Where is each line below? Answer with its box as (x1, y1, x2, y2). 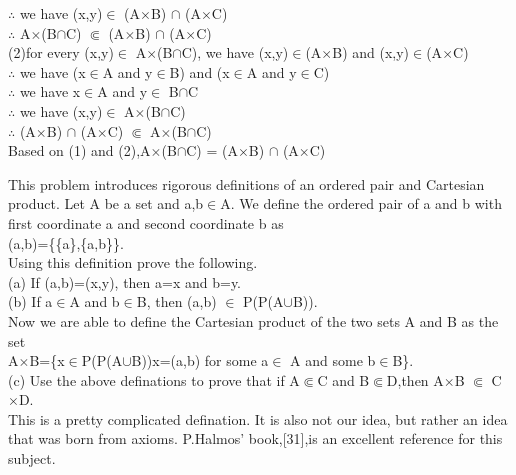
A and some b (290, 350, 376, 371)
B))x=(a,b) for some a (131, 350, 269, 371)
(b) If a (8, 291, 53, 312)
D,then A (386, 369, 444, 390)
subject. (8, 448, 56, 469)
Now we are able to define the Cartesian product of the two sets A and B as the (8, 310, 499, 331)
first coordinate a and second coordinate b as (8, 212, 284, 233)
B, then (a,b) (136, 291, 217, 312)
